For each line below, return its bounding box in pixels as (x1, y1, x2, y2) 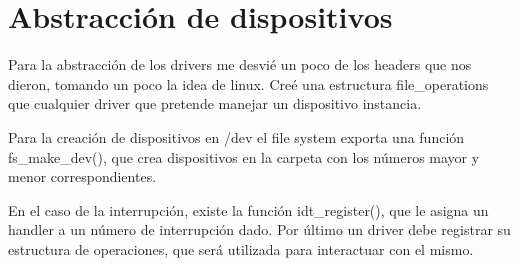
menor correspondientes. (8, 166, 157, 187)
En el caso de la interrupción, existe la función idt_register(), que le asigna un (8, 199, 489, 220)
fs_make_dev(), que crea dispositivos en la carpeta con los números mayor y (8, 146, 480, 167)
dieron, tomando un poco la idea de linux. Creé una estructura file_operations (8, 73, 489, 94)
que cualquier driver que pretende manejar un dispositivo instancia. (8, 93, 422, 114)
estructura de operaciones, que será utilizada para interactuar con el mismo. (8, 238, 474, 259)
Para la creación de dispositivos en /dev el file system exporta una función (8, 126, 465, 147)
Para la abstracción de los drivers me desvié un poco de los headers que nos (8, 54, 472, 75)
